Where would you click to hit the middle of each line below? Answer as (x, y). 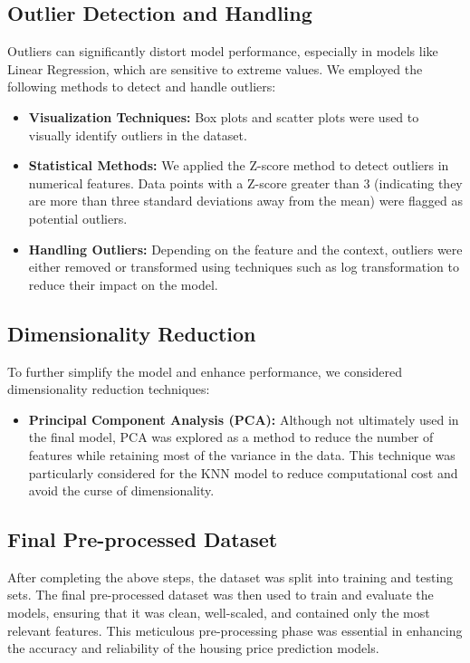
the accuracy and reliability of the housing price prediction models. (193, 648)
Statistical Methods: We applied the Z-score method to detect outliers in (239, 165)
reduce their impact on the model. (123, 284)
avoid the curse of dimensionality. (121, 490)
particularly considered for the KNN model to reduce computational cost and (243, 472)
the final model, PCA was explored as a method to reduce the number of (231, 437)
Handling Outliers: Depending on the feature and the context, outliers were (245, 249)
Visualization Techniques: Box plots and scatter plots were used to (224, 116)
